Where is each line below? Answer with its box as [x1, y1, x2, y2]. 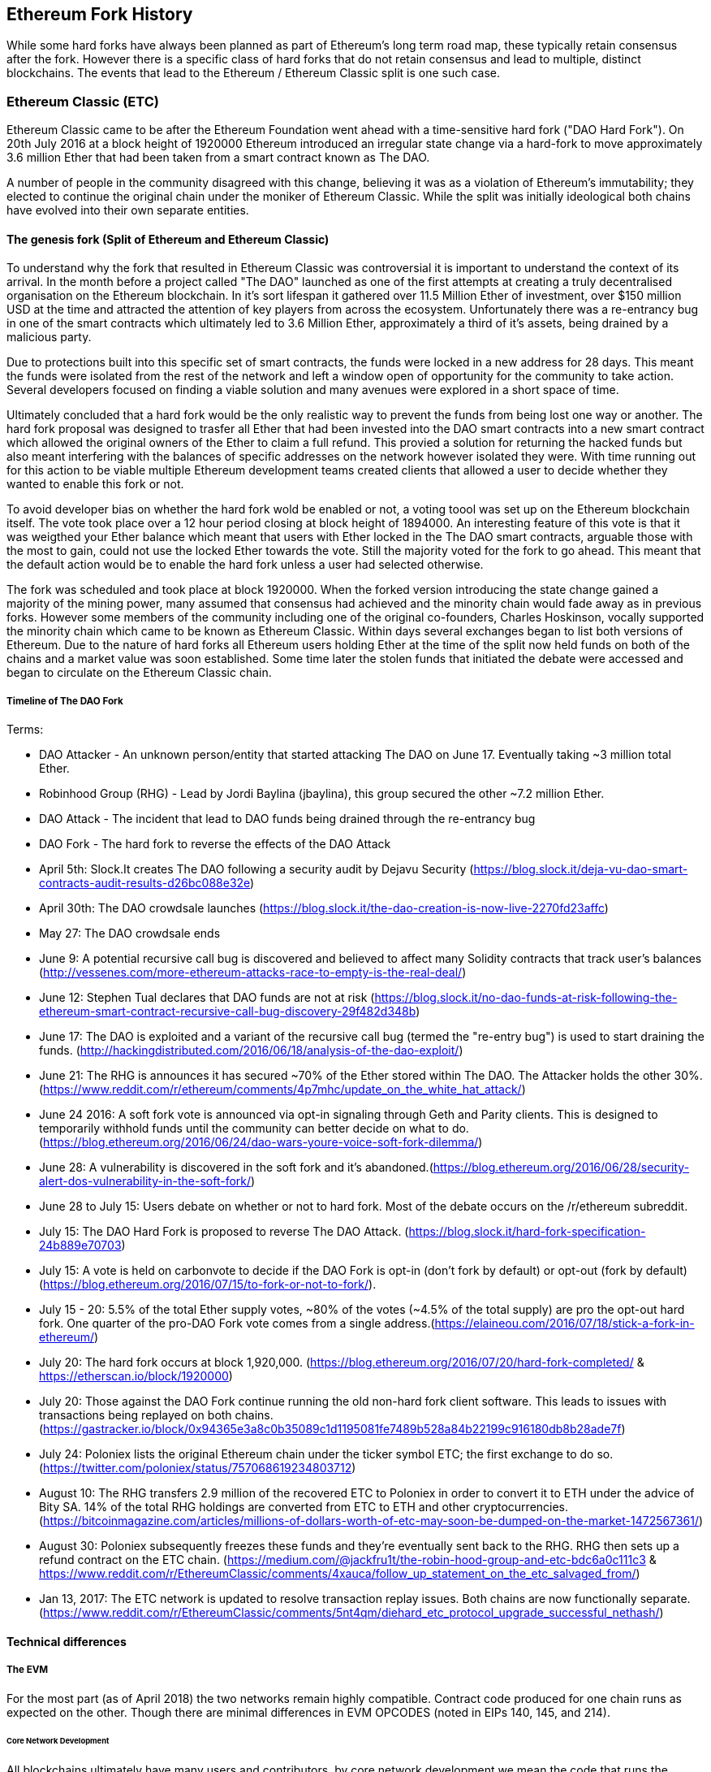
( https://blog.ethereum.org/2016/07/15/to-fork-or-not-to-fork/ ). [39, 1277, 377, 1292]
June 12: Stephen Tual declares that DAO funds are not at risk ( [39, 990, 375, 1005]
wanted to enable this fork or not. [6, 477, 184, 492]
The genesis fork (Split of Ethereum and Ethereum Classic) [6, 232, 330, 246]
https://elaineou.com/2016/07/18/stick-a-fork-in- [434, 1316, 695, 1331]
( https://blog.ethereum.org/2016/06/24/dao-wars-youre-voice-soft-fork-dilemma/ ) [39, 1135, 483, 1150]
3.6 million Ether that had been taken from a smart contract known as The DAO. [6, 150, 430, 165]
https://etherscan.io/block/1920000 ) [39, 1369, 233, 1384]
